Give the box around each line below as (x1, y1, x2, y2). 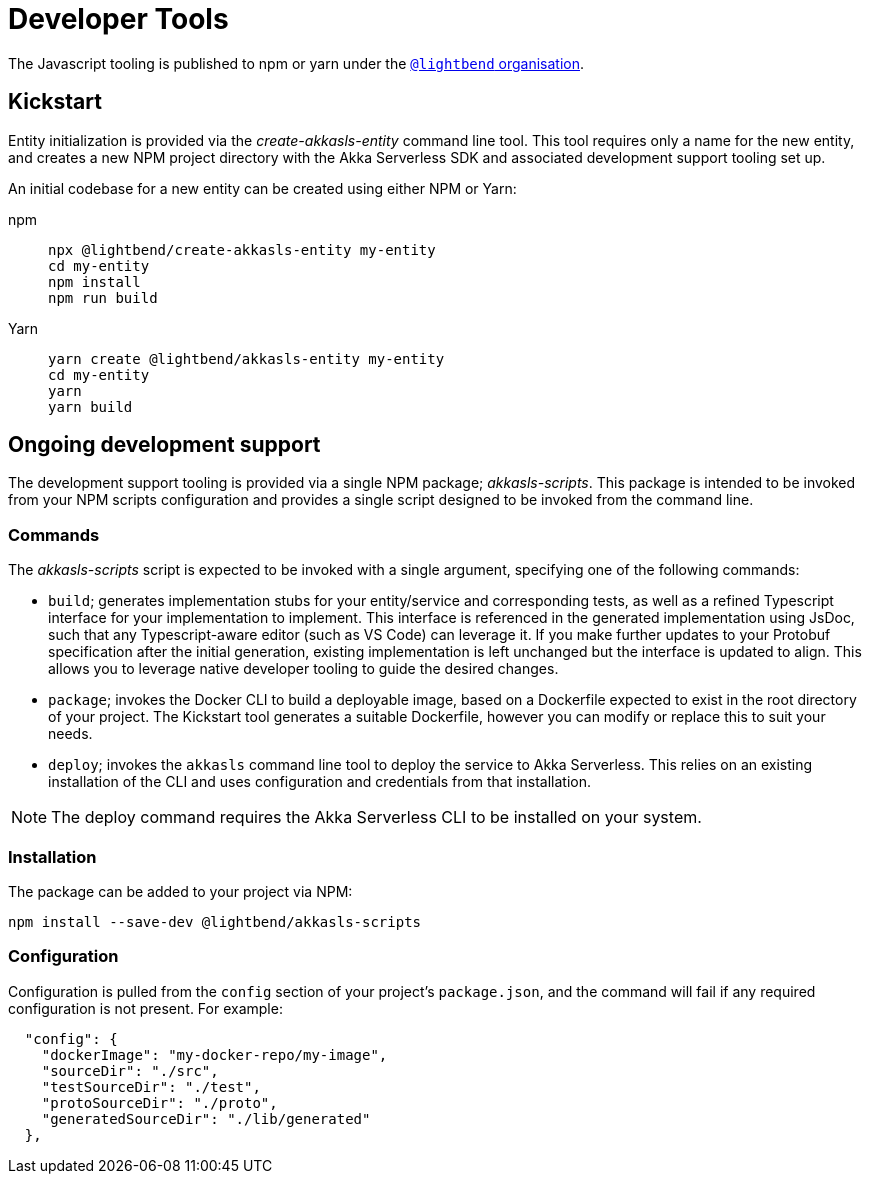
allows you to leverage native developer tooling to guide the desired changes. (48, 660, 559, 678)
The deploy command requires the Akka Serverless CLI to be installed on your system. (51, 807, 702, 828)
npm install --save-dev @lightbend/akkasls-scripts (8, 913, 422, 930)
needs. (48, 725, 93, 743)
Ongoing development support (8, 432, 321, 458)
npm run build (48, 289, 158, 306)
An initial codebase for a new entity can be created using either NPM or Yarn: (8, 179, 517, 197)
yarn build (48, 398, 133, 415)
